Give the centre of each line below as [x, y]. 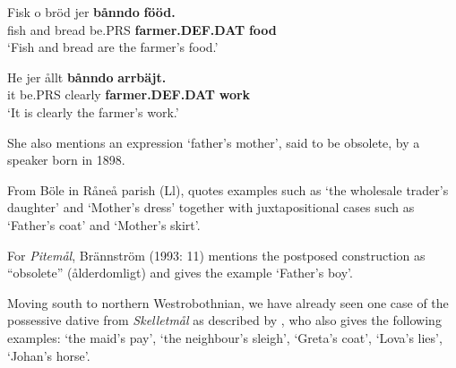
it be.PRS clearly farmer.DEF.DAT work [129, 94]
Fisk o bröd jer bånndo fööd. [91, 12]
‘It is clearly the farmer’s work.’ [93, 111]
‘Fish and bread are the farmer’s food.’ [113, 47]
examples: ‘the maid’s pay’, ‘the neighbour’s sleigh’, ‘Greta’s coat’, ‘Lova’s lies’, [225, 337]
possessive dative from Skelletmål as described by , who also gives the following [224, 320]
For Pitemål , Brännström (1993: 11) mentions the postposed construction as [216, 255]
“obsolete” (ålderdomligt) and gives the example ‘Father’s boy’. [180, 273]
